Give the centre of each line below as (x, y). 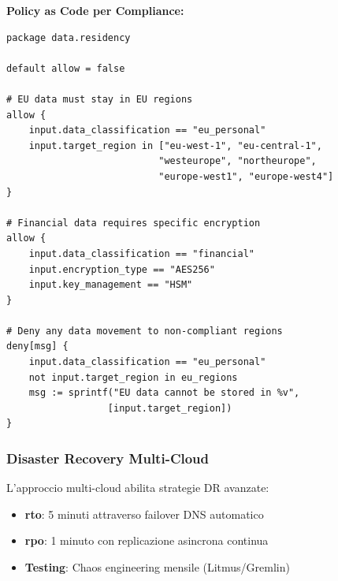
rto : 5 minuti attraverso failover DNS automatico (144, 514)
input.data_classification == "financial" (141, 253)
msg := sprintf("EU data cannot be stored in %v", (164, 393)
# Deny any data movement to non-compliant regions (145, 331)
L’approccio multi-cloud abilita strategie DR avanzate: (138, 488)
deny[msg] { (37, 346)
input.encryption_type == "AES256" (122, 269)
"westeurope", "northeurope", (238, 161)
